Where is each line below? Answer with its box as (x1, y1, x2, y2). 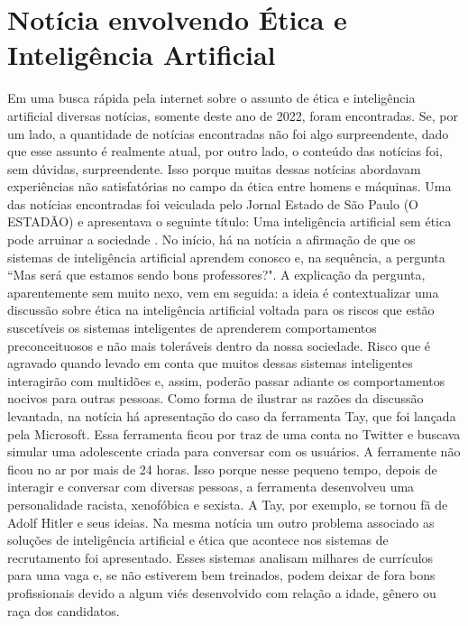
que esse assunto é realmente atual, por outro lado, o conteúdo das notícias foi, (7, 142, 443, 161)
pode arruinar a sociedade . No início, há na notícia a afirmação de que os (7, 230, 416, 249)
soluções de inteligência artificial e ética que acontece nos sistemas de (7, 530, 389, 549)
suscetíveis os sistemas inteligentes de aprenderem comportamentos (7, 318, 377, 337)
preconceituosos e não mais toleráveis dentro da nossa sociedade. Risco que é (7, 336, 431, 354)
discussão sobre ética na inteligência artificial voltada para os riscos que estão (7, 300, 435, 319)
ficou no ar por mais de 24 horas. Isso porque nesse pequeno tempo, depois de (7, 459, 437, 478)
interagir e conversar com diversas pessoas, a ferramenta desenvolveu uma (7, 477, 415, 496)
